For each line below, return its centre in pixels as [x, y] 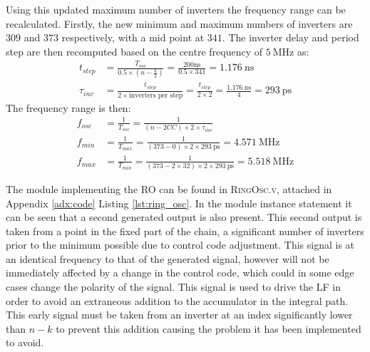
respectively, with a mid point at [133, 37]
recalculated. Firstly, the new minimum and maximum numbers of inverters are [179, 23]
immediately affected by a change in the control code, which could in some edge [180, 273]
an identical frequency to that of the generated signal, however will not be [168, 258]
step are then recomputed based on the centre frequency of [134, 51]
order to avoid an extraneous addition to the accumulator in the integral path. [177, 300]
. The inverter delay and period [291, 37]
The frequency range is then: [68, 107]
